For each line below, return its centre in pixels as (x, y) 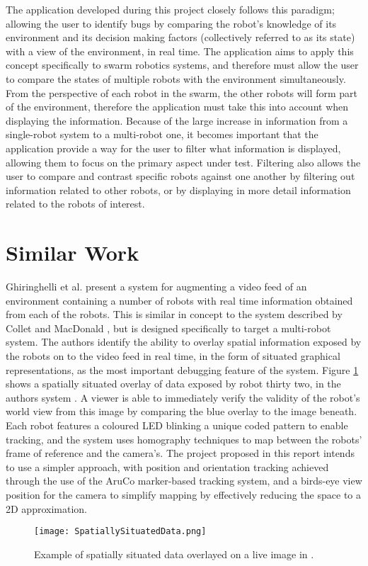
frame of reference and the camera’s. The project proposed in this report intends (180, 453)
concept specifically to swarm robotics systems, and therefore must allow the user (182, 65)
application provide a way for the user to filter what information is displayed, (173, 148)
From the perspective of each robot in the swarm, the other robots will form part (182, 92)
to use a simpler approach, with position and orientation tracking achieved (167, 466)
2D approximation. (46, 508)
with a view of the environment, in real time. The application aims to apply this (180, 51)
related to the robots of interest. (75, 204)
